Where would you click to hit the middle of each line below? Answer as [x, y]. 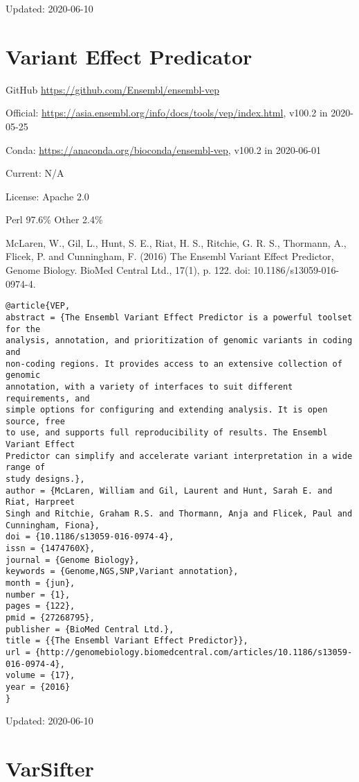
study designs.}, [45, 479]
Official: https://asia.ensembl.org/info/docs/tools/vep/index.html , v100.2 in [167, 113]
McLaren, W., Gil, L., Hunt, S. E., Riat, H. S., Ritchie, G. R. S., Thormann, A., [176, 242]
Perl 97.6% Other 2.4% [54, 219]
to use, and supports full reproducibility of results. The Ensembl [167, 433]
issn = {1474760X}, [50, 549]
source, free [35, 421]
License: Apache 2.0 [47, 196]
